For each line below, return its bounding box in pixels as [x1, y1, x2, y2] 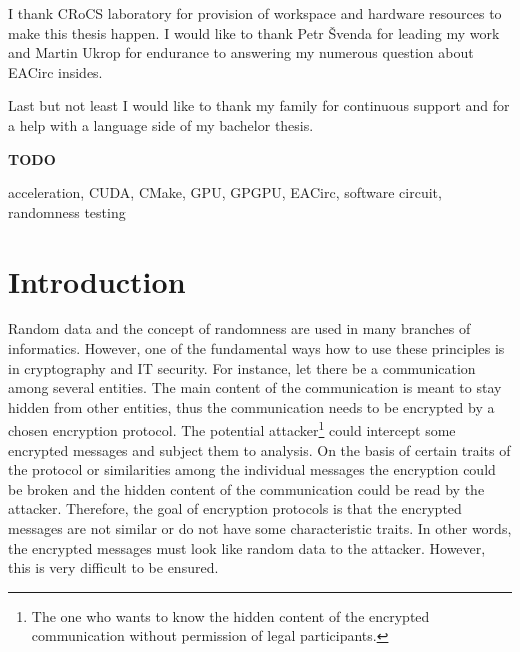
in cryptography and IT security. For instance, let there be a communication [8, 357, 476, 378]
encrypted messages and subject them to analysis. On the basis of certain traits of [8, 439, 511, 460]
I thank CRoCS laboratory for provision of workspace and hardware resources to [8, 3, 502, 23]
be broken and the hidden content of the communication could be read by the [8, 478, 485, 499]
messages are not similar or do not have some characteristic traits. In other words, [8, 518, 512, 539]
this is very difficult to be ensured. [8, 557, 219, 578]
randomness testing [8, 201, 126, 222]
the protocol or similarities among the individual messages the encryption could [8, 459, 496, 480]
